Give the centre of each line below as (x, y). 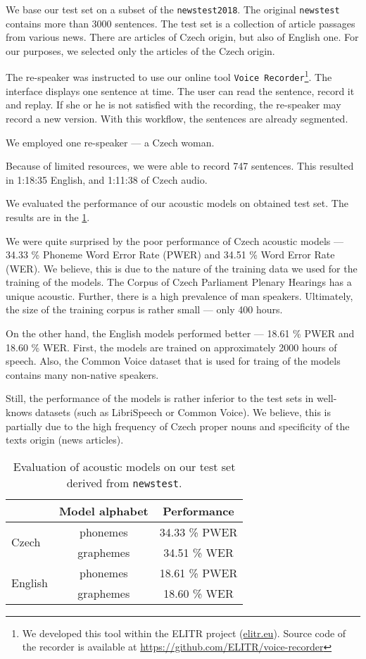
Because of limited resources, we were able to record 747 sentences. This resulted (180, 166)
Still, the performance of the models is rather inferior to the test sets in (160, 398)
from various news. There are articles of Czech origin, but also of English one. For (182, 37)
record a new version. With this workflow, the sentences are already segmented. (177, 118)
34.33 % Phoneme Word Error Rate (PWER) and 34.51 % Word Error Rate (170, 255)
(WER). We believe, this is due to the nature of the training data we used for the (182, 268)
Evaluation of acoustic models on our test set (124, 466)
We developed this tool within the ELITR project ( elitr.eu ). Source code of (184, 633)
